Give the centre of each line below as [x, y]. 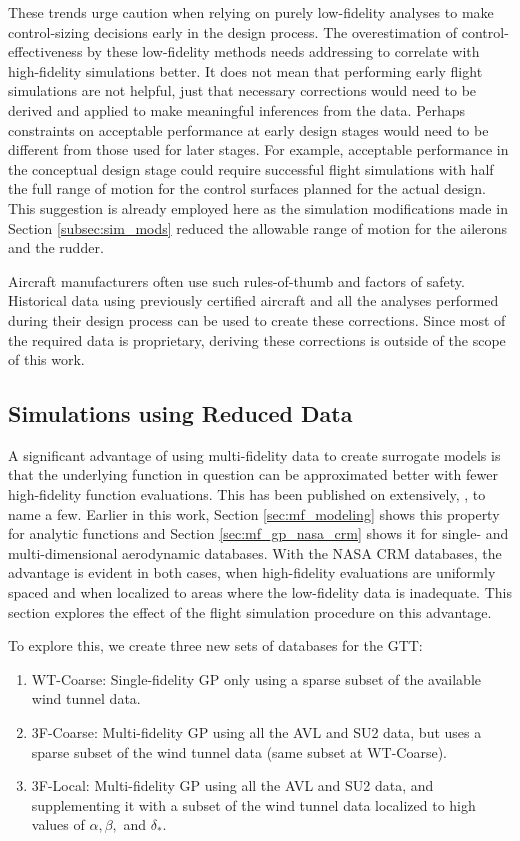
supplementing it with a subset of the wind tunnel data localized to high [253, 804]
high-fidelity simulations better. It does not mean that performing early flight [245, 70]
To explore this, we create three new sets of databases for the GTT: [215, 645]
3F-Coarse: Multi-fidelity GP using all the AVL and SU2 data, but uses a [256, 732]
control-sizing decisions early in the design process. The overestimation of [233, 31]
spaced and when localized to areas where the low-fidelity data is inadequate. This [260, 592]
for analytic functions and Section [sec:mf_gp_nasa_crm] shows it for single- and [258, 533]
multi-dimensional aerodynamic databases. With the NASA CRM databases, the [255, 552]
